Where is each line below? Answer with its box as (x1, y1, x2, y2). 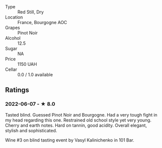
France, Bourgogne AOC (17, 20, 68, 25)
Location (5, 14, 23, 20)
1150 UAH (17, 61, 37, 67)
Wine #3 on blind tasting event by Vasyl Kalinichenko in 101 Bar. (5, 137, 134, 143)
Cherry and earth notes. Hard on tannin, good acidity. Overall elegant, (5, 122, 147, 128)
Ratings (5, 86, 30, 94)
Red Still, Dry (17, 9, 44, 15)
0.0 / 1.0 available (17, 72, 53, 77)
